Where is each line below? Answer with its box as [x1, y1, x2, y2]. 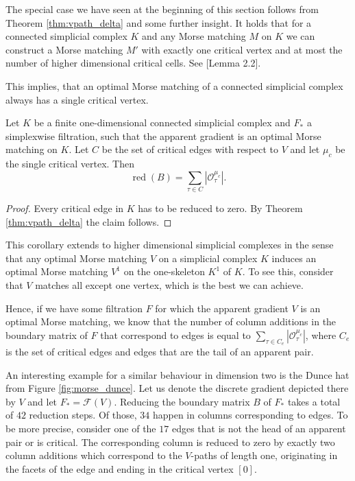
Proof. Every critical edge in [5, 201, 124, 215]
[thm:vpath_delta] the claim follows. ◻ [5, 214, 172, 228]
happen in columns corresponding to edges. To [152, 408, 348, 422]
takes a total [287, 394, 341, 408]
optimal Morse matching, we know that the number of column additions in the [5, 314, 336, 329]
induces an [271, 250, 317, 265]
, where [305, 327, 336, 342]
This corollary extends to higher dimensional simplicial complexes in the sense [5, 237, 334, 252]
